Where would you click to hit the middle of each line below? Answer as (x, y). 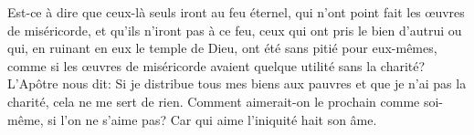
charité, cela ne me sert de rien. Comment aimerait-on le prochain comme (214, 101)
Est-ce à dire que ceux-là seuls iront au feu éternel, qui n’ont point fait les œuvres (236, 12)
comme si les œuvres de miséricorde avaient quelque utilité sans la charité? (216, 65)
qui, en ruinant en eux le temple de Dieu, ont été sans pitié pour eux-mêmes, (222, 48)
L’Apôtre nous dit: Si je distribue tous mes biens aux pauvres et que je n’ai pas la (237, 83)
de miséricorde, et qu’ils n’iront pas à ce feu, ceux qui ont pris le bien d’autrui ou (235, 30)
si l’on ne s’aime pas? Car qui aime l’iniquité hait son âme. (212, 119)
